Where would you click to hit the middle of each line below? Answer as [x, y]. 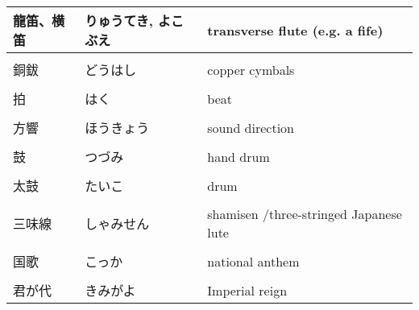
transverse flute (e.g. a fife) [295, 30]
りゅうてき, [119, 21]
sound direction [251, 127]
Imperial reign [247, 290]
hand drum [239, 156]
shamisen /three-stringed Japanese [305, 214]
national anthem [253, 261]
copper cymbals [251, 69]
